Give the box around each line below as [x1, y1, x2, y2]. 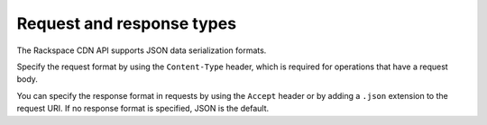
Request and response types [16, 13, 237, 33]
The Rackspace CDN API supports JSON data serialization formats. [16, 45, 267, 56]
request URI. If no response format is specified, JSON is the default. [16, 103, 270, 114]
